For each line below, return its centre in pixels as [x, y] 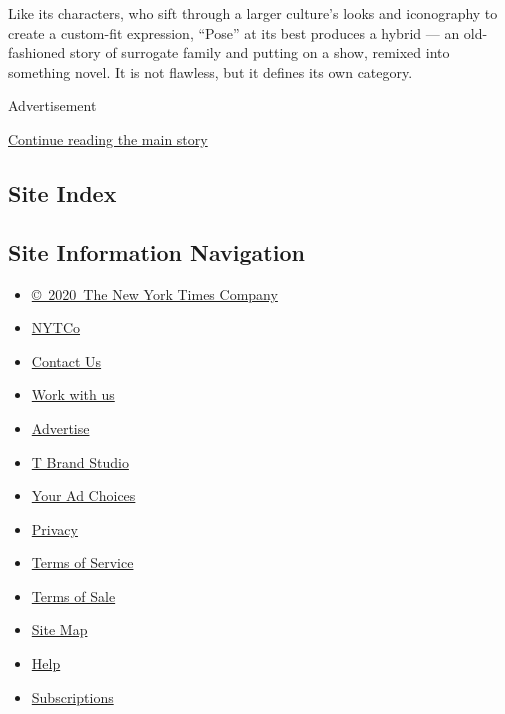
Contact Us [66, 360]
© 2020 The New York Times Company [154, 293]
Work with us [73, 394]
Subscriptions [72, 696]
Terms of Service [82, 562]
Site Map [59, 629]
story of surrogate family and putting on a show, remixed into [259, 52]
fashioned [37, 52]
